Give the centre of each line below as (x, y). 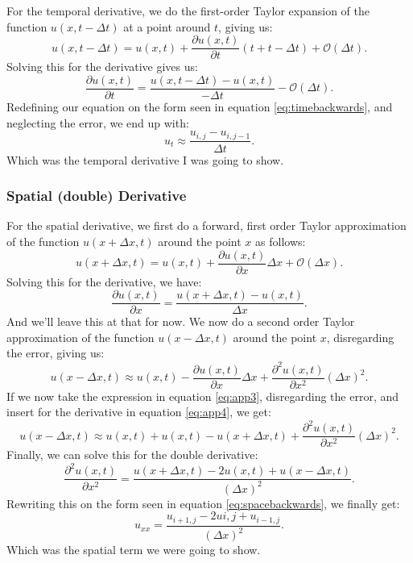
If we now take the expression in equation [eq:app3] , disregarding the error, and (203, 396)
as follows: (281, 241)
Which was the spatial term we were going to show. (134, 550)
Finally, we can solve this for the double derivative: (132, 455)
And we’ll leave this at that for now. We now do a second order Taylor (181, 321)
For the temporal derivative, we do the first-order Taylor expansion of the (188, 10)
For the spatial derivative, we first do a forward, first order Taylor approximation (206, 225)
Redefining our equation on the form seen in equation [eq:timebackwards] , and (200, 106)
